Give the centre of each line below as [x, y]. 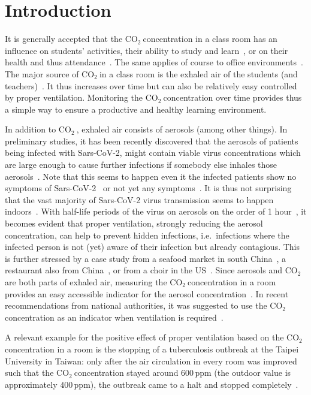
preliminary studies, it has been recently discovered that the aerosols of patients [152, 141]
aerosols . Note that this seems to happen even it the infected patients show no [151, 176]
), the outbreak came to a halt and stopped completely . [194, 384]
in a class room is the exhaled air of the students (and [198, 73]
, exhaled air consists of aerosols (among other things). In [182, 129]
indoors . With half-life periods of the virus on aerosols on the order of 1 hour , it [156, 211]
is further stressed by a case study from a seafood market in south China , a [146, 258]
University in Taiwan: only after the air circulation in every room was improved [151, 361]
